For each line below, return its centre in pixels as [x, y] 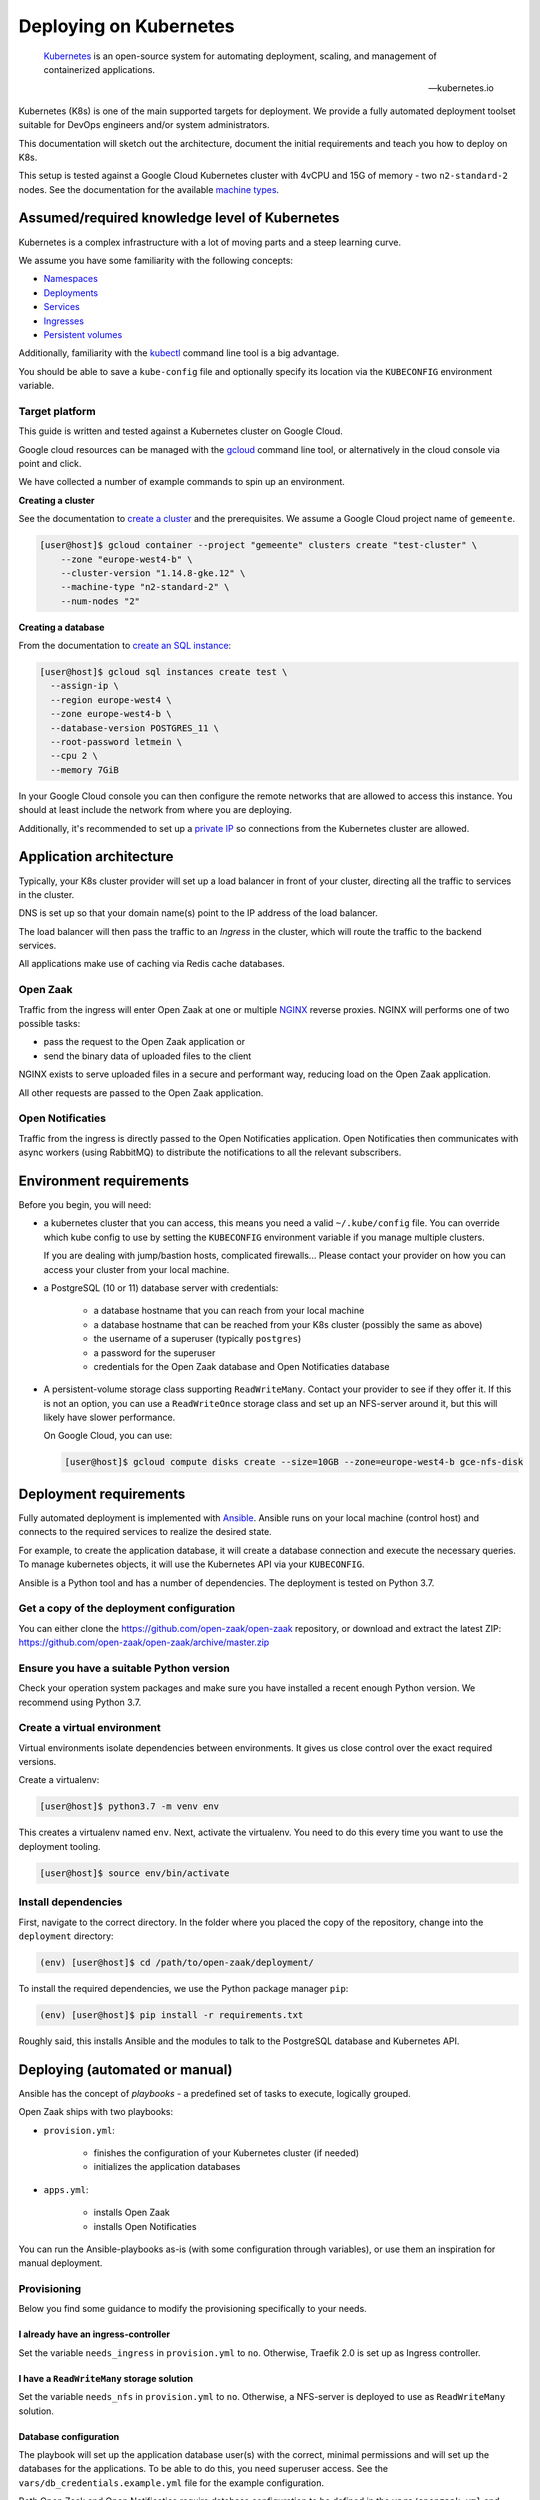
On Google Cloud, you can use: [108, 1436]
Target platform [57, 411]
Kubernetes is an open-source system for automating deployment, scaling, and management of [240, 56]
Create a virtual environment [90, 1728]
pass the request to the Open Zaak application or [144, 1042]
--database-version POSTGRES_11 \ [135, 728]
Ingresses [64, 321]
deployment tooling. [59, 1846]
